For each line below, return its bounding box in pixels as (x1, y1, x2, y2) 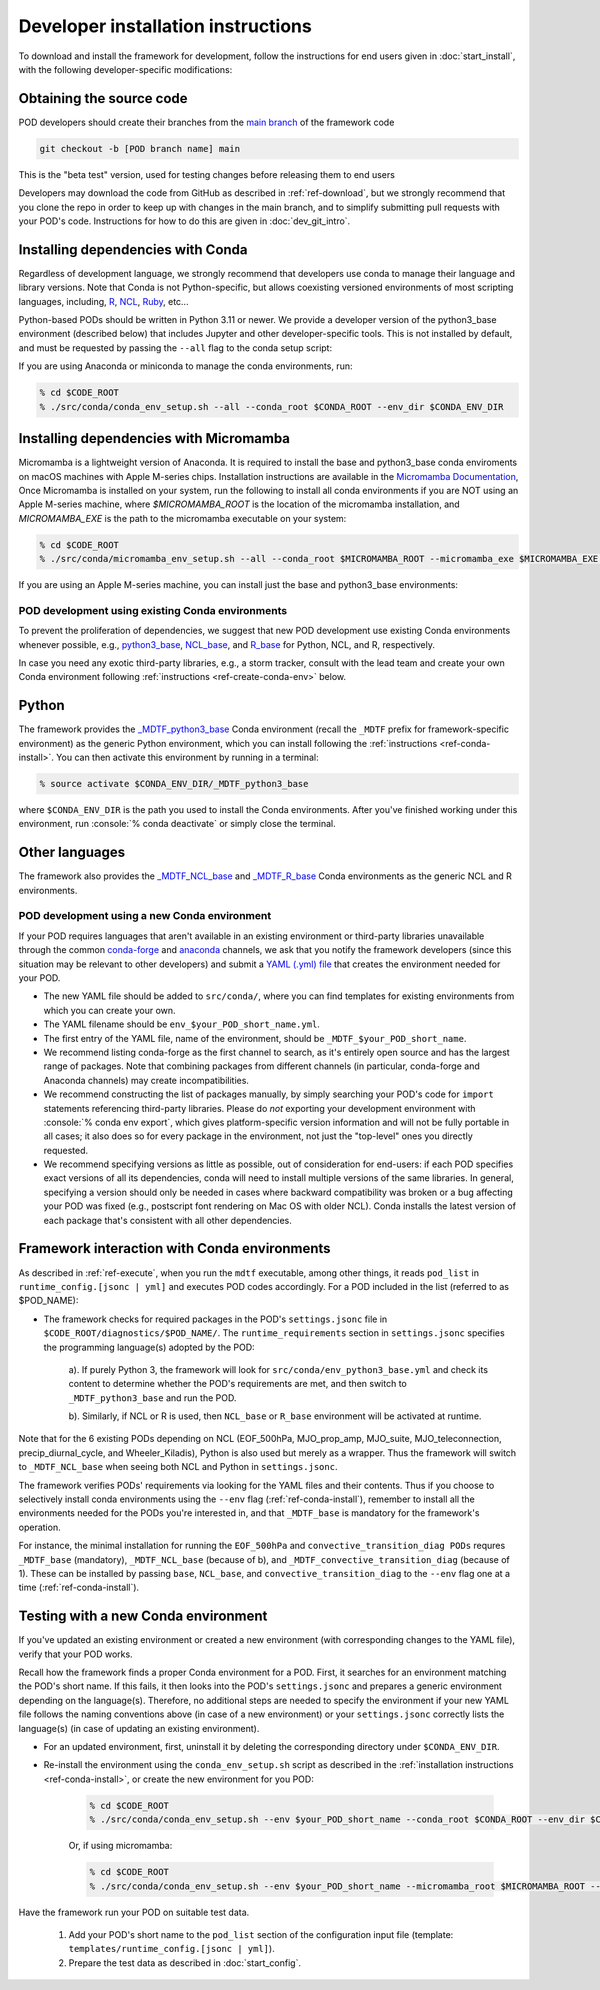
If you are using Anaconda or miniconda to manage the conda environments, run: (18, 360, 353, 372)
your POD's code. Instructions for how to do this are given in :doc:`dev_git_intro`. (18, 215, 351, 227)
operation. (18, 1521, 61, 1533)
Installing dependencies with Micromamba (18, 430, 290, 447)
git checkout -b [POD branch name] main (39, 143, 240, 154)
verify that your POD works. (18, 1648, 134, 1660)
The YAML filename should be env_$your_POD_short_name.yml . (43, 1018, 320, 1030)
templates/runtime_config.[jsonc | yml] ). (68, 1943, 275, 1955)
